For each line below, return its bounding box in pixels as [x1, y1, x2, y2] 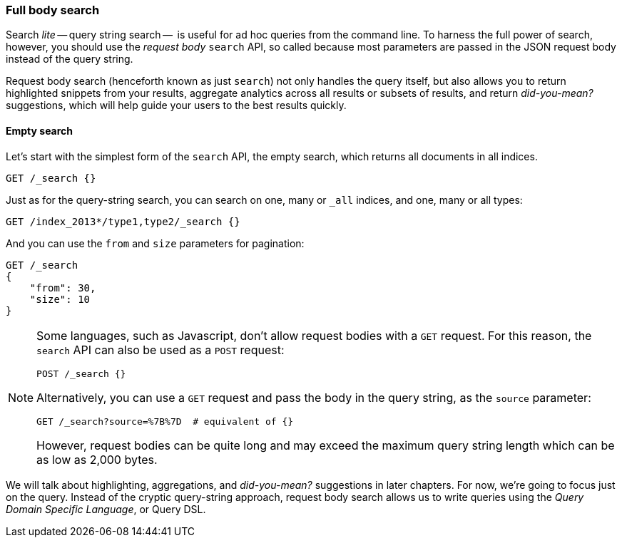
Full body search [6, 3, 100, 17]
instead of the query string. [6, 53, 133, 66]
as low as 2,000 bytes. [36, 452, 158, 467]
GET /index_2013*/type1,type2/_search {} [6, 215, 240, 227]
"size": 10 [29, 293, 91, 305]
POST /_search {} [36, 368, 126, 379]
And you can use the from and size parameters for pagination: [6, 237, 305, 249]
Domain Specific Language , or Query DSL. [6, 502, 206, 515]
